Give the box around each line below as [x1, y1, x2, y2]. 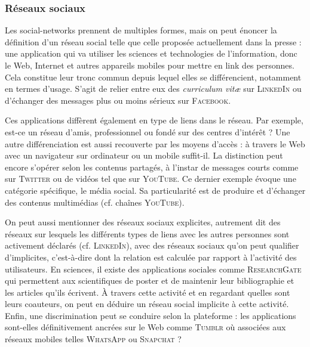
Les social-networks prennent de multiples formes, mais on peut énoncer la [5, 24, 277, 36]
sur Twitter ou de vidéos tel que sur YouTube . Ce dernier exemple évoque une [5, 172, 296, 185]
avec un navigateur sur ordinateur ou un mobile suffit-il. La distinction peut [5, 149, 283, 162]
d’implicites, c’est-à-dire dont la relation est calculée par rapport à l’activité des [5, 250, 297, 263]
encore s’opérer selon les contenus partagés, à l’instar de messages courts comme [5, 160, 299, 173]
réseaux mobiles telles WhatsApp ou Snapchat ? [5, 333, 182, 345]
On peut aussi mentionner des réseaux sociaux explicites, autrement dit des [5, 216, 281, 228]
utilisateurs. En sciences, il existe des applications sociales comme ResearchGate [5, 262, 302, 275]
